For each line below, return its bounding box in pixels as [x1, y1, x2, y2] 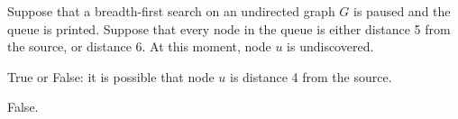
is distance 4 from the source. [229, 67, 392, 86]
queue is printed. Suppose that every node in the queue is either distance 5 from [7, 19, 451, 38]
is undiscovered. [287, 37, 374, 56]
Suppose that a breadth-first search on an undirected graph [7, 2, 335, 20]
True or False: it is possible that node [7, 67, 215, 86]
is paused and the [353, 2, 451, 20]
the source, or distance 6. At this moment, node [7, 37, 271, 56]
